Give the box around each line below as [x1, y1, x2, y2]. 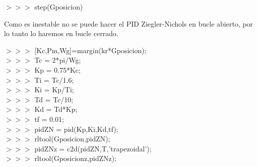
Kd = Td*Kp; [34, 104, 77, 114]
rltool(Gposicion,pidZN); [34, 133, 110, 144]
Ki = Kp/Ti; [34, 84, 74, 95]
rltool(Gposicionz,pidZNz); [34, 153, 116, 163]
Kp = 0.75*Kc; [34, 64, 81, 75]
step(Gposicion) [34, 2, 83, 12]
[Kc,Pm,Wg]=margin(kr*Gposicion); [34, 45, 147, 55]
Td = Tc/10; [34, 94, 73, 104]
